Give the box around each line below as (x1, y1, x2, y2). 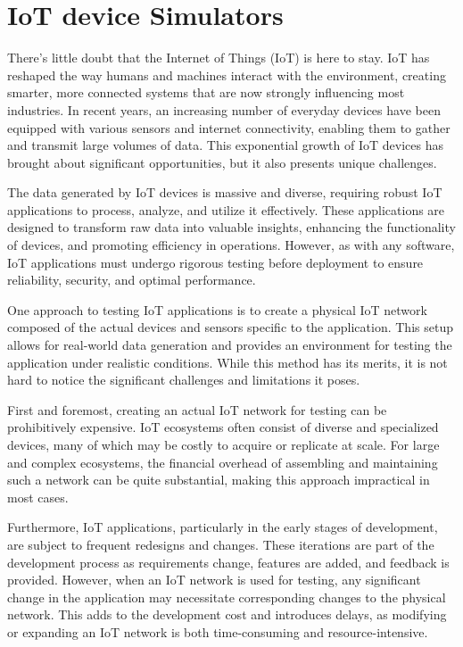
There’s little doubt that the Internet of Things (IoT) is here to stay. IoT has (7, 48, 430, 67)
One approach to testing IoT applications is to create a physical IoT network (7, 300, 427, 319)
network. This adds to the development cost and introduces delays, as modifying (7, 605, 447, 624)
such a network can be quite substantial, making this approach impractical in (7, 470, 430, 489)
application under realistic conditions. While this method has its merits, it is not (7, 353, 448, 371)
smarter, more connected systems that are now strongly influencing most (7, 83, 405, 102)
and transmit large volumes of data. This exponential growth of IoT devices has (7, 136, 443, 154)
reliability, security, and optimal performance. (7, 270, 256, 289)
